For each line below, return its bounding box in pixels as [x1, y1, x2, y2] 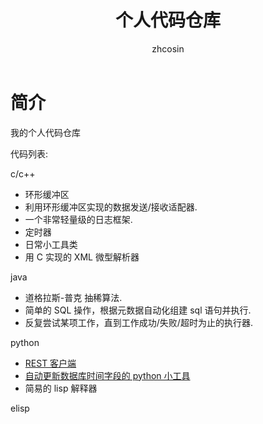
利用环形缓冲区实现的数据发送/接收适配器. [24, 201, 198, 213]
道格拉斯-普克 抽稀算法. [24, 291, 123, 303]
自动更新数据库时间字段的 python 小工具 [24, 369, 191, 381]
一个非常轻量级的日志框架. [24, 213, 133, 225]
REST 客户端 [24, 357, 77, 369]
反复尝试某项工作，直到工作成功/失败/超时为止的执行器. [24, 316, 253, 328]
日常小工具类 [24, 238, 78, 250]
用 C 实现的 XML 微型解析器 [24, 251, 140, 263]
